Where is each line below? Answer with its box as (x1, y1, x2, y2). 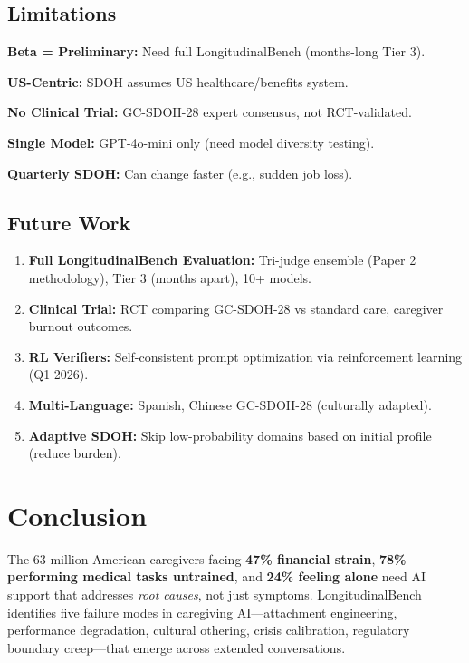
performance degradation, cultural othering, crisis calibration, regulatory (7, 620, 410, 639)
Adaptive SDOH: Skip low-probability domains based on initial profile (28, 425, 432, 444)
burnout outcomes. (28, 317, 133, 336)
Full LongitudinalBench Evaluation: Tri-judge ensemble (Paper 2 (28, 250, 416, 269)
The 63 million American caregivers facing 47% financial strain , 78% (7, 549, 407, 568)
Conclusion (7, 496, 148, 533)
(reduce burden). (28, 444, 121, 463)
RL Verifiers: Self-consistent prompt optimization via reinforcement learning (28, 346, 463, 366)
